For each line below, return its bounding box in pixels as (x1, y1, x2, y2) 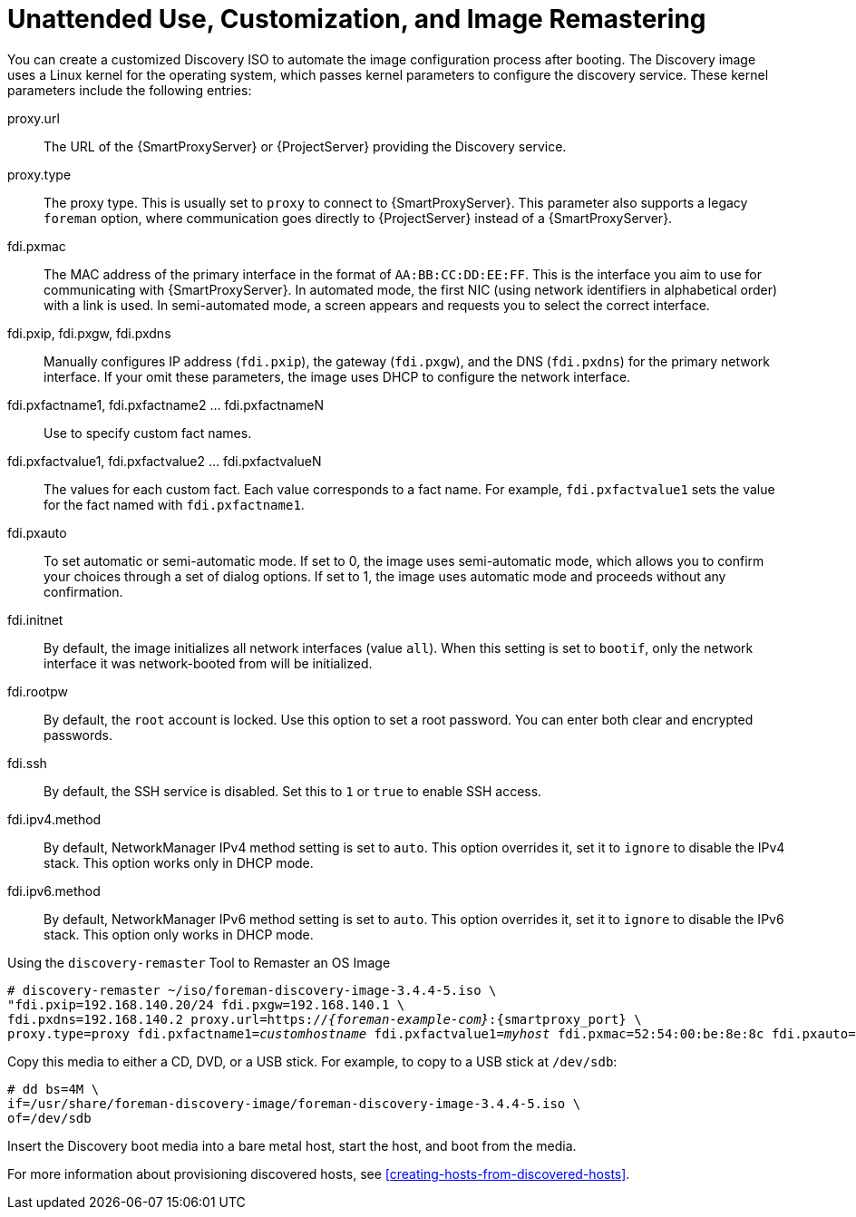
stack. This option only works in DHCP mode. (44, 926, 314, 942)
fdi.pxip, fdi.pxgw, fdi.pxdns (7, 325, 171, 341)
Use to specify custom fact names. (44, 424, 252, 441)
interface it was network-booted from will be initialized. (44, 655, 373, 671)
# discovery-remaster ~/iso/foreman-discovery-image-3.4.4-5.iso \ (7, 982, 497, 998)
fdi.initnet (7, 611, 63, 628)
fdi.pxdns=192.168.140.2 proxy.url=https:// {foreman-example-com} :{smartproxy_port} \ (7, 1011, 642, 1027)
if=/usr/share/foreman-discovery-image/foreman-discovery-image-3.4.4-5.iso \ (7, 1095, 581, 1111)
